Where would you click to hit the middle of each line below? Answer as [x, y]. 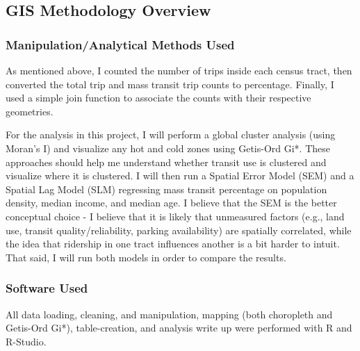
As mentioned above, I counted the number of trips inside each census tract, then [179, 70]
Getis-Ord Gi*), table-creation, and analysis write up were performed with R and [179, 328]
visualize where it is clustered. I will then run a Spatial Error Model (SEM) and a [180, 175]
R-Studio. [26, 341]
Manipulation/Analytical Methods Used [120, 44]
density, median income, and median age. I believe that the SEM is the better [171, 203]
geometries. [30, 111]
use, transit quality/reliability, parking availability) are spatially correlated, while [179, 230]
